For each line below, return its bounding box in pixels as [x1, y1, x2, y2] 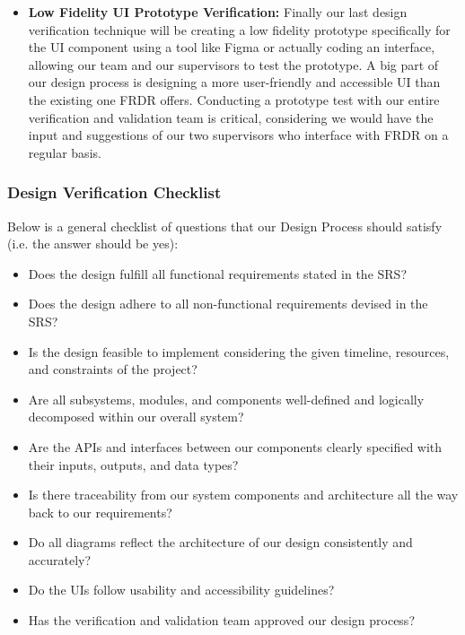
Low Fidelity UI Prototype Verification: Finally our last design [28, 3, 408, 21]
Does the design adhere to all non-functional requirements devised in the [28, 294, 428, 313]
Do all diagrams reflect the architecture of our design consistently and [28, 533, 413, 552]
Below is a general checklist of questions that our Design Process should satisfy [7, 216, 443, 235]
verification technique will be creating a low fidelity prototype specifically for [28, 20, 451, 39]
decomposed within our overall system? [28, 407, 244, 426]
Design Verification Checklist [7, 181, 222, 204]
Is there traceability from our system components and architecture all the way [28, 485, 459, 504]
